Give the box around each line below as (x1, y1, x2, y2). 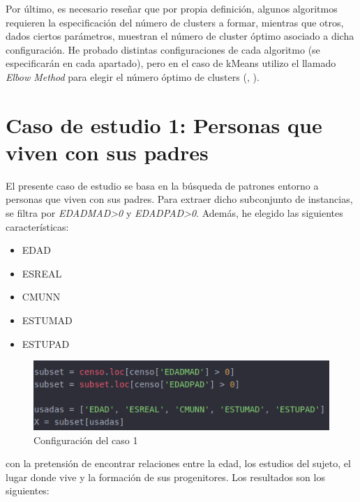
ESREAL (22, 266, 62, 280)
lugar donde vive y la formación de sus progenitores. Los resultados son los (6, 469, 325, 484)
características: (6, 219, 69, 234)
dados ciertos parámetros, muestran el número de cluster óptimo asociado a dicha (6, 29, 354, 43)
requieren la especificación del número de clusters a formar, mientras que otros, (6, 15, 344, 29)
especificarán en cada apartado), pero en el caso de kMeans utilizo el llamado (6, 56, 336, 70)
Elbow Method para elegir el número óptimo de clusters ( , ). (6, 69, 260, 84)
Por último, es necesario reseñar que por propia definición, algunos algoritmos (6, 1, 338, 15)
